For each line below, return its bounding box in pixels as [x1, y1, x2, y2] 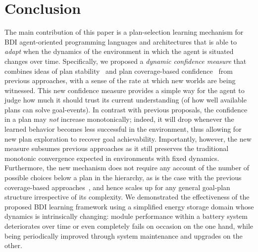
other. [4, 240, 22, 251]
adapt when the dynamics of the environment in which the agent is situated [4, 46, 234, 56]
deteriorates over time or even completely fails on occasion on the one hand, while [4, 221, 254, 231]
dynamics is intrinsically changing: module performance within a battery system [4, 211, 248, 221]
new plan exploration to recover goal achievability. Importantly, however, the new [4, 133, 252, 144]
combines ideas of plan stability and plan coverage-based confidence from [4, 65, 233, 76]
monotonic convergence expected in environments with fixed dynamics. [4, 152, 219, 163]
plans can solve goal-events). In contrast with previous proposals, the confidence [4, 104, 248, 114]
